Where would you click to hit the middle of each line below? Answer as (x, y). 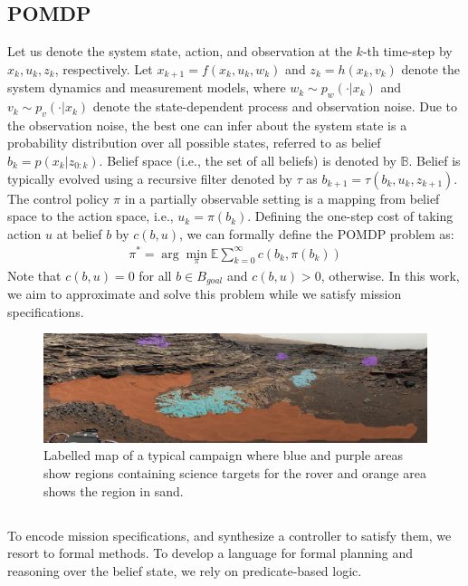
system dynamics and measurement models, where (147, 87)
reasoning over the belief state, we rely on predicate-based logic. (185, 570)
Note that (34, 275)
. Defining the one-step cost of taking (350, 216)
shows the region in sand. (114, 490)
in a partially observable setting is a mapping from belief (282, 198)
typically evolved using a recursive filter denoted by (150, 178)
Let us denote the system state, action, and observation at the (180, 51)
